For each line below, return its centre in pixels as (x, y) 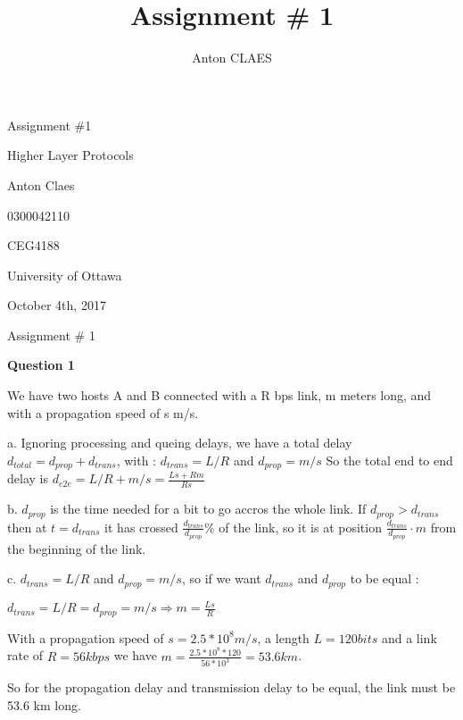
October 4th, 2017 (57, 305)
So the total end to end (389, 460)
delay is (28, 478)
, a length (283, 637)
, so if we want (221, 578)
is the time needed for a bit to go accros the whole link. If (208, 509)
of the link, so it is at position (300, 527)
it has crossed (141, 527)
